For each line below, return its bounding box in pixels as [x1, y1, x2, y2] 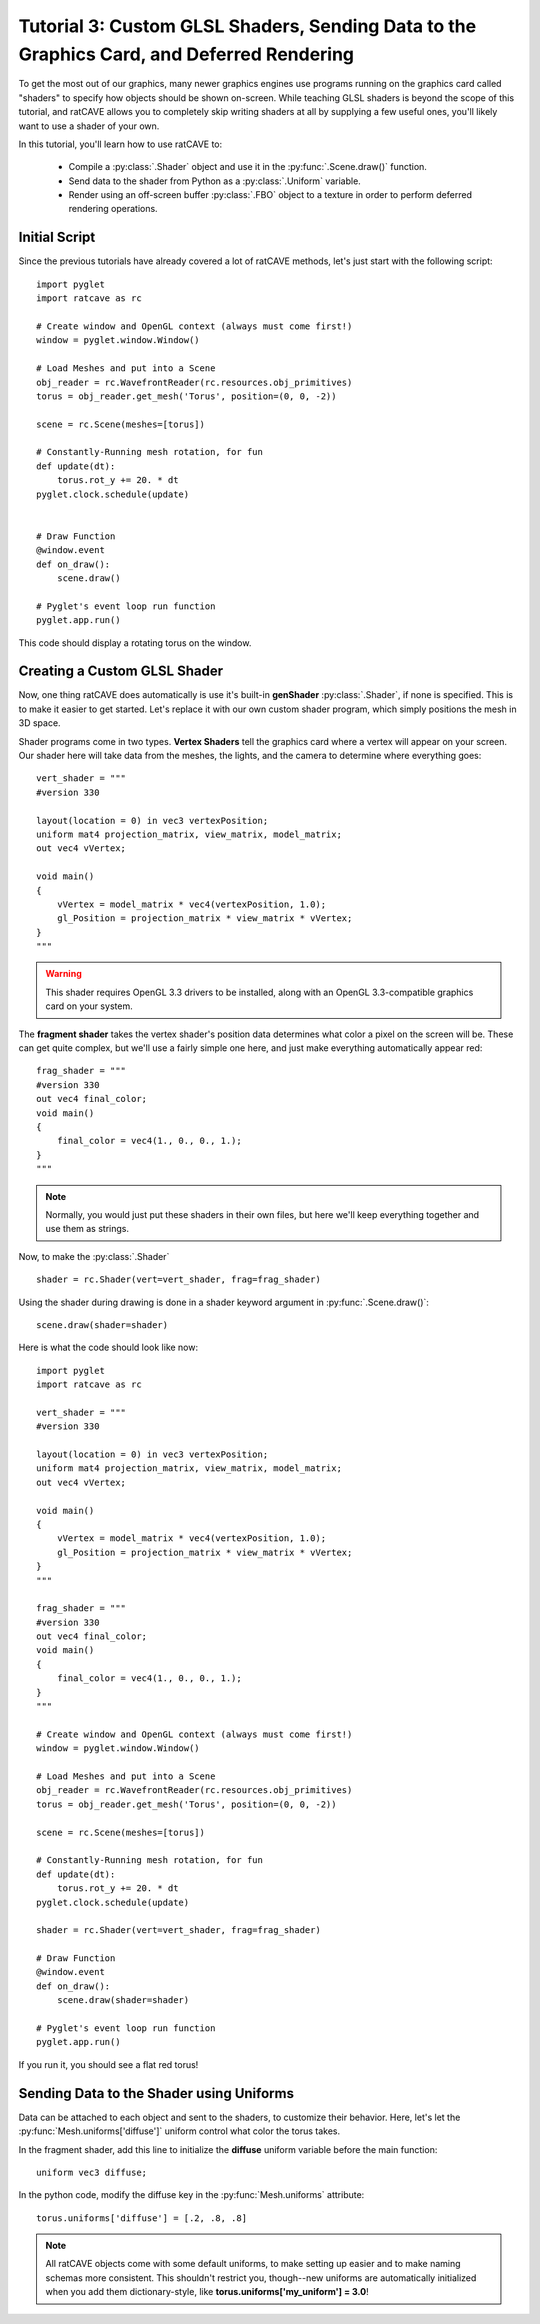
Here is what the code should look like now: [18, 1341, 199, 1354]
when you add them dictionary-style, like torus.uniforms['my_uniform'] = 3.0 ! [45, 2286, 369, 2298]
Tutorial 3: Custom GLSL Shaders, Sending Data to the [18, 15, 477, 37]
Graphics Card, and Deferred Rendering [18, 43, 355, 65]
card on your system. [45, 1000, 134, 1012]
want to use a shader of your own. [18, 120, 160, 132]
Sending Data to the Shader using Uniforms [18, 2085, 295, 2102]
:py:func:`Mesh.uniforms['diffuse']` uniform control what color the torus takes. [18, 2125, 340, 2137]
